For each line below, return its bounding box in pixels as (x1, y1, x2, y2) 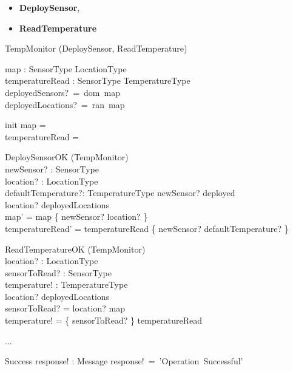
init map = (5, 118, 46, 131)
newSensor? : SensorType (5, 162, 99, 175)
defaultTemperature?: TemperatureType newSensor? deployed (5, 186, 235, 199)
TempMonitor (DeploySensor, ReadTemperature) (5, 42, 187, 55)
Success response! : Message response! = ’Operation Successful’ (5, 355, 243, 367)
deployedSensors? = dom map (5, 86, 120, 98)
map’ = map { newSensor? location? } (5, 210, 148, 223)
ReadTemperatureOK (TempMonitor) (5, 242, 146, 255)
